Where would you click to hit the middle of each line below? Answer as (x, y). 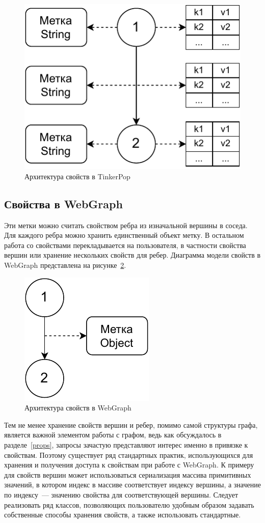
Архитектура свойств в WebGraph (78, 408)
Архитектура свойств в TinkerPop (77, 176)
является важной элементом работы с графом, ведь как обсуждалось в (113, 435)
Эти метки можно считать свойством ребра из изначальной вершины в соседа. (126, 225)
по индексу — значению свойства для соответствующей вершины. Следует (121, 494)
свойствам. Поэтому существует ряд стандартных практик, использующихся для (129, 455)
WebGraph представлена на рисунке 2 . (65, 265)
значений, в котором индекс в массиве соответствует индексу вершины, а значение (132, 485)
